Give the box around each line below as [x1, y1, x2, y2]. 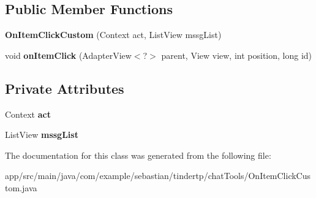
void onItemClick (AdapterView [5, 48, 132, 61]
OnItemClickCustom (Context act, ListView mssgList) [5, 28, 222, 41]
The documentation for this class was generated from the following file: [5, 148, 271, 161]
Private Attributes [5, 78, 124, 97]
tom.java [5, 181, 37, 194]
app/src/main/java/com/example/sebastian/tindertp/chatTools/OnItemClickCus [5, 169, 311, 182]
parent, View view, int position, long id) [161, 48, 312, 61]
